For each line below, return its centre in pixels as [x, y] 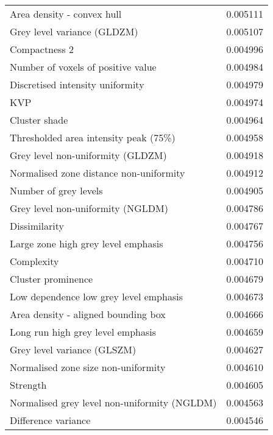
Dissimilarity [37, 226]
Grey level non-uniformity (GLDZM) [88, 155]
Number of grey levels [56, 190]
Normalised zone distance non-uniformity [97, 173]
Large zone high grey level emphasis [87, 243]
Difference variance [50, 420]
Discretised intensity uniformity [77, 84]
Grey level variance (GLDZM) [74, 31]
